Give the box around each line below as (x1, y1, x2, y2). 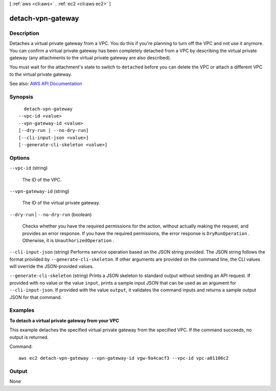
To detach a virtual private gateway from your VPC (9, 317, 120, 324)
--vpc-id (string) (9, 165, 48, 171)
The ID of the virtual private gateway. (22, 200, 101, 206)
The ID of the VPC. (22, 176, 62, 182)
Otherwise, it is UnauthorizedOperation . (22, 237, 114, 243)
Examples (9, 307, 35, 314)
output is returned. (9, 334, 49, 340)
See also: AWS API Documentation (9, 81, 82, 87)
